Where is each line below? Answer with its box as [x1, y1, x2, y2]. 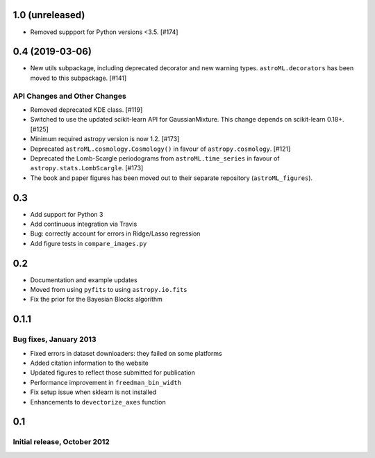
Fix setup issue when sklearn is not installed [30, 388, 157, 396]
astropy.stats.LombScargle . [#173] [30, 164, 144, 172]
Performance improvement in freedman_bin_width [30, 378, 182, 386]
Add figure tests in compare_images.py [30, 239, 147, 247]
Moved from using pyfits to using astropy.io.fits [30, 286, 187, 294]
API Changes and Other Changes [12, 91, 126, 101]
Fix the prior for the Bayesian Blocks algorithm [30, 295, 163, 304]
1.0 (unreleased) [12, 9, 85, 21]
